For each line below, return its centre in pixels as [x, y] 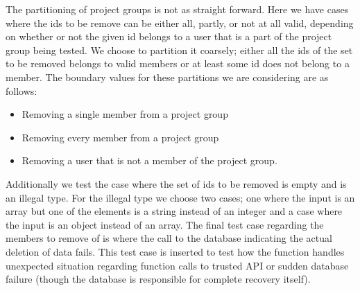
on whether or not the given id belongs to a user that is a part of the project [169, 36]
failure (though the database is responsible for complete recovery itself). [158, 279]
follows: [22, 90]
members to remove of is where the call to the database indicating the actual [169, 238]
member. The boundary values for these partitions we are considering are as [167, 77]
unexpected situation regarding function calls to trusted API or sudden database [177, 265]
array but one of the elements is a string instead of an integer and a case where [174, 211]
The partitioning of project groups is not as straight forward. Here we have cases [177, 9]
